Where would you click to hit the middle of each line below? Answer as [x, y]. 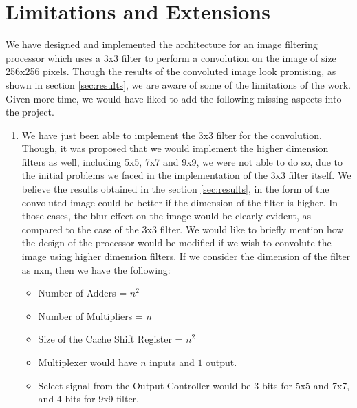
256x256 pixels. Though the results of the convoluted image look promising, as [171, 71]
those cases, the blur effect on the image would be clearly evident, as [166, 216]
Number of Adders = [83, 293]
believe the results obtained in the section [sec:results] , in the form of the [175, 189]
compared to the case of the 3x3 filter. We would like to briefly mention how [183, 229]
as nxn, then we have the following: [96, 269]
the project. [30, 112]
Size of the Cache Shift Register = [110, 339]
